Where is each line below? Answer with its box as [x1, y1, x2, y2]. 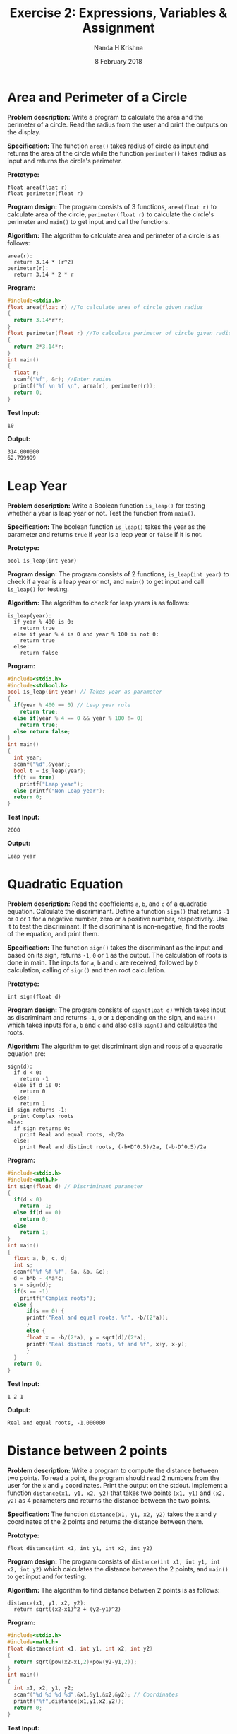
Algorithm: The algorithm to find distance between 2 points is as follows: [7, 1586, 220, 1595]
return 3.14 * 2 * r [13, 271, 74, 278]
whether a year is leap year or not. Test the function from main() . [7, 508, 196, 517]
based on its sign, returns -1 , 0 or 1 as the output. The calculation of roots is [7, 951, 228, 960]
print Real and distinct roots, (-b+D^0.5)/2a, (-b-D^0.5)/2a [20, 1144, 207, 1151]
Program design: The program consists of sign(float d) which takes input [7, 1006, 226, 1014]
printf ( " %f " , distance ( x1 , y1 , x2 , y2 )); [13, 1697, 125, 1705]
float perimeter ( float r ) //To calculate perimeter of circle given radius [7, 330, 235, 337]
